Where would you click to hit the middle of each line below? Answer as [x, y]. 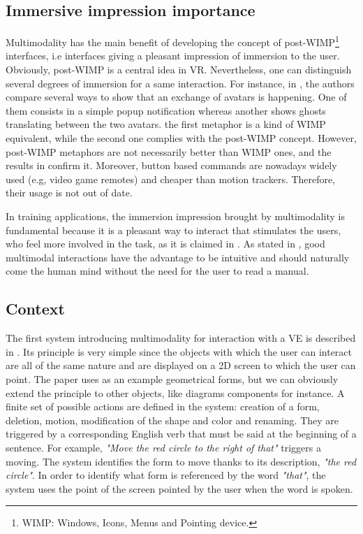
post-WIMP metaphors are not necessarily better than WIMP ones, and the [169, 151]
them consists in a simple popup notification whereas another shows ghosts [166, 110]
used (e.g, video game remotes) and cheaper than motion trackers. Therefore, [171, 179]
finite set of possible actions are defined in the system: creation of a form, [163, 406]
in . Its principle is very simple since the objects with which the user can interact [179, 351]
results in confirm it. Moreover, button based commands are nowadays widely [171, 165]
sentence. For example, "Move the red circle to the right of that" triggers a [163, 447]
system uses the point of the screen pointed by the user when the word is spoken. [179, 488]
